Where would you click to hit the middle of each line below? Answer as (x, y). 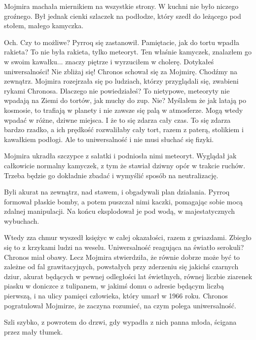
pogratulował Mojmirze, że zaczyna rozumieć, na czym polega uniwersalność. (120, 305)
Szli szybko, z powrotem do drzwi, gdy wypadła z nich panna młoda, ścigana (120, 322)
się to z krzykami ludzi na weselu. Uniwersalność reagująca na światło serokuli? (124, 247)
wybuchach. (22, 220)
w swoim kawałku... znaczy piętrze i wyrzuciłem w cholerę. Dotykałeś (109, 61)
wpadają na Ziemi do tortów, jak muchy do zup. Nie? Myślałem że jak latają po (125, 100)
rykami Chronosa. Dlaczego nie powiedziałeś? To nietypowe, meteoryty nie (117, 90)
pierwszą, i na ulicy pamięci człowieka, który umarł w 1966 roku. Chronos (116, 296)
